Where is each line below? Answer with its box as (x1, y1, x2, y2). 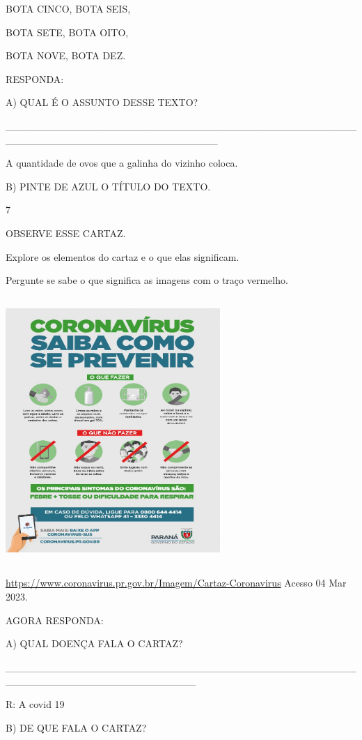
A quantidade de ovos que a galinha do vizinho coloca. (6, 156, 238, 170)
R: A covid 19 (6, 697, 65, 711)
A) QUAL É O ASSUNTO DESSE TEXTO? (6, 95, 198, 110)
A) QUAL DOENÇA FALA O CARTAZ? (6, 636, 183, 651)
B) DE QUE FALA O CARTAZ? (6, 720, 147, 734)
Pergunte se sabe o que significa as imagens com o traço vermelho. (6, 273, 288, 287)
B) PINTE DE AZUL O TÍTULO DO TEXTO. (6, 179, 211, 193)
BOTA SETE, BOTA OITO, (6, 24, 129, 39)
